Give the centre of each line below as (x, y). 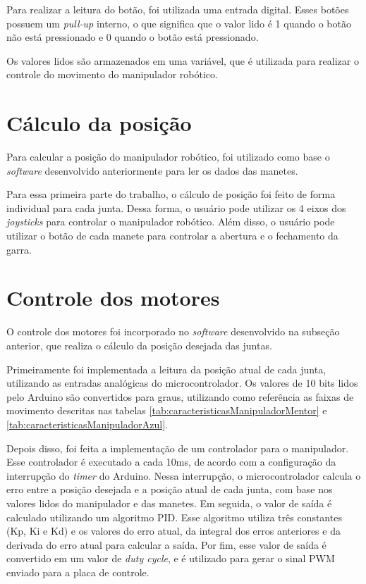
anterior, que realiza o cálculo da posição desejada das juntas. (139, 345)
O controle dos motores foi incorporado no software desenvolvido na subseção (173, 331)
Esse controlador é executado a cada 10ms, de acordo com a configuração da (171, 462)
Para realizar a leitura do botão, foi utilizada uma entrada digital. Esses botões (178, 9)
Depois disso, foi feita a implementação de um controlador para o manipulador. (178, 448)
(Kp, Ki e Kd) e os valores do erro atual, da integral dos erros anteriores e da (173, 531)
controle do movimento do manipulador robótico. (112, 74)
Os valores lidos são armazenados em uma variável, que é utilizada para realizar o (183, 60)
